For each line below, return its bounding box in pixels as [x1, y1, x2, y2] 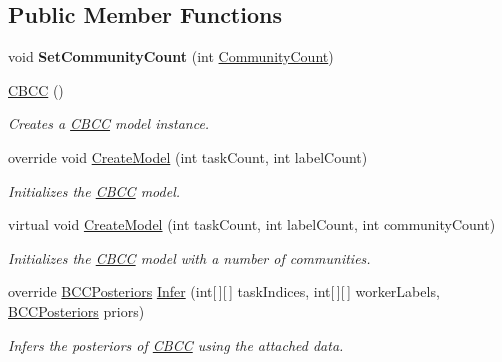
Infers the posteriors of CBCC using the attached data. [8, 334, 344, 355]
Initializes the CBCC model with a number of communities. [8, 247, 371, 268]
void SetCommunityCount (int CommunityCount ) [8, 46, 334, 67]
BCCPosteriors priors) [8, 300, 145, 321]
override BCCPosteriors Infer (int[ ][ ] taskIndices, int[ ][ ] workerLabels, [8, 281, 440, 302]
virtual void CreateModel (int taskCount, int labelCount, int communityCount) [8, 214, 496, 235]
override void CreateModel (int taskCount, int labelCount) [8, 146, 368, 167]
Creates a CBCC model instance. [8, 113, 210, 134]
